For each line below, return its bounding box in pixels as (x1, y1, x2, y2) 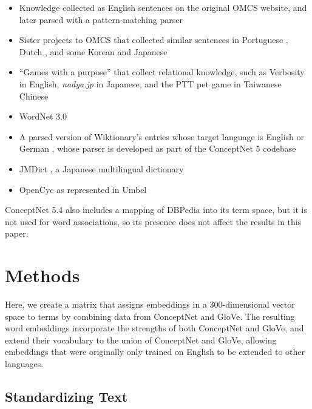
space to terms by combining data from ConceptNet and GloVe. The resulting (5, 309, 295, 322)
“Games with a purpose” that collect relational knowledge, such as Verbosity (19, 66, 305, 78)
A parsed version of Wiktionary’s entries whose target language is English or (19, 130, 304, 143)
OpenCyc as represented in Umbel (19, 183, 147, 195)
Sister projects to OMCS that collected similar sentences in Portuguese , (19, 33, 288, 46)
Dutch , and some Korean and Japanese (19, 45, 168, 58)
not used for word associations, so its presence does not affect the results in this (5, 215, 302, 228)
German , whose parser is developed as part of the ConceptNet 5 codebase (19, 142, 296, 155)
